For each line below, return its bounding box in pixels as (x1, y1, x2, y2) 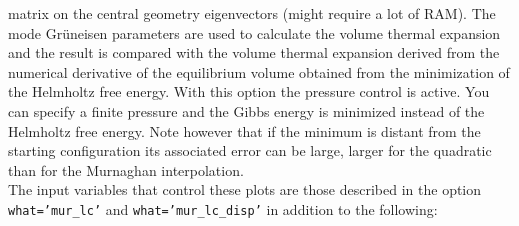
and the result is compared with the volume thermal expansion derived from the (8, 42, 500, 63)
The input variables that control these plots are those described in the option (8, 179, 482, 200)
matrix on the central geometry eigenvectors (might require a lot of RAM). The (8, 3, 496, 23)
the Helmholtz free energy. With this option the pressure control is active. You (8, 81, 490, 102)
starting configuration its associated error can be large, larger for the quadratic (8, 140, 492, 161)
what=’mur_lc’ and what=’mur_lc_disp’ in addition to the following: (8, 198, 438, 219)
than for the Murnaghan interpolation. (8, 159, 244, 180)
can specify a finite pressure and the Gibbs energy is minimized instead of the (8, 100, 485, 121)
